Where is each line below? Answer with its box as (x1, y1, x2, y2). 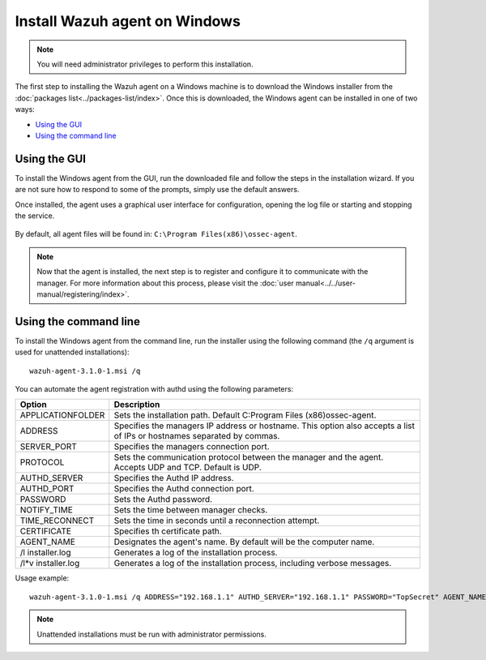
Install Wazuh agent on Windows (15, 12, 241, 30)
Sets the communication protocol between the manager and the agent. (113, 452, 384, 463)
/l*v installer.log (19, 558, 80, 569)
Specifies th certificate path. (113, 525, 222, 537)
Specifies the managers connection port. (113, 441, 271, 452)
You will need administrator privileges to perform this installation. (36, 59, 254, 69)
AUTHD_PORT (19, 483, 75, 495)
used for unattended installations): (15, 347, 130, 357)
